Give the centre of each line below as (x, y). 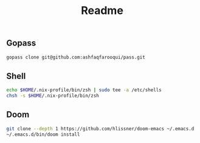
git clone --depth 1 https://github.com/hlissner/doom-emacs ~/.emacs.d (100, 128)
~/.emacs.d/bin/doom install (43, 134)
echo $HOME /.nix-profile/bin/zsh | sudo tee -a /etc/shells (84, 90)
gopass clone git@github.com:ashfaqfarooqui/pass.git (76, 57)
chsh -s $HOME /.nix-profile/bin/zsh (53, 96)
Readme (102, 11)
